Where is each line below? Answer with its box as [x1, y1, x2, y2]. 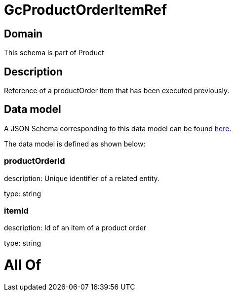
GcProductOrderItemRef [4, 1, 167, 18]
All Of [4, 257, 41, 274]
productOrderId [4, 156, 65, 166]
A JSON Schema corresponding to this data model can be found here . [4, 124, 232, 133]
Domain [4, 27, 43, 40]
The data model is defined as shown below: [4, 139, 146, 148]
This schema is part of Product [4, 48, 104, 57]
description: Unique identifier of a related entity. [4, 174, 159, 183]
